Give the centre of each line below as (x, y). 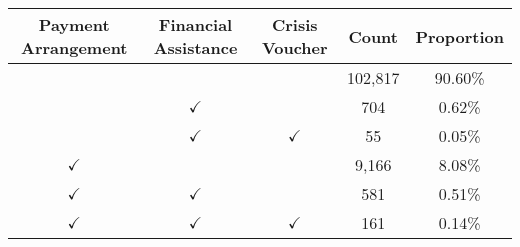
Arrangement (74, 47)
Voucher (294, 47)
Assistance (195, 47)
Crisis (294, 24)
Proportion (459, 36)
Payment (74, 24)
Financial (195, 24)
